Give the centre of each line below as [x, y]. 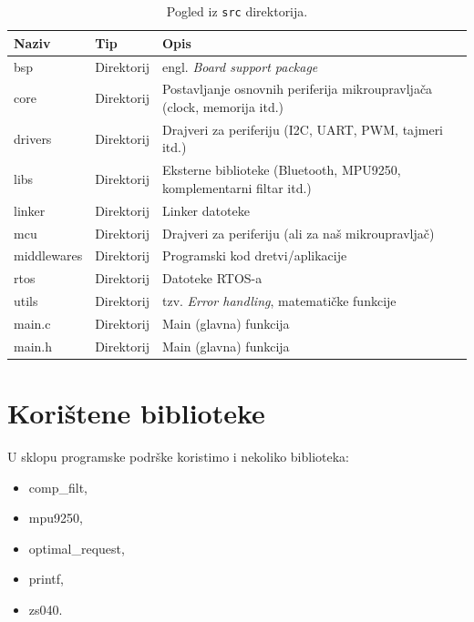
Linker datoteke [206, 210]
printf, [46, 579]
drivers [33, 138]
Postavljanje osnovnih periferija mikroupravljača [297, 89]
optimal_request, [77, 548]
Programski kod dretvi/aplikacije [254, 255]
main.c [32, 323]
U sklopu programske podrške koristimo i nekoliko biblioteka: [178, 456]
